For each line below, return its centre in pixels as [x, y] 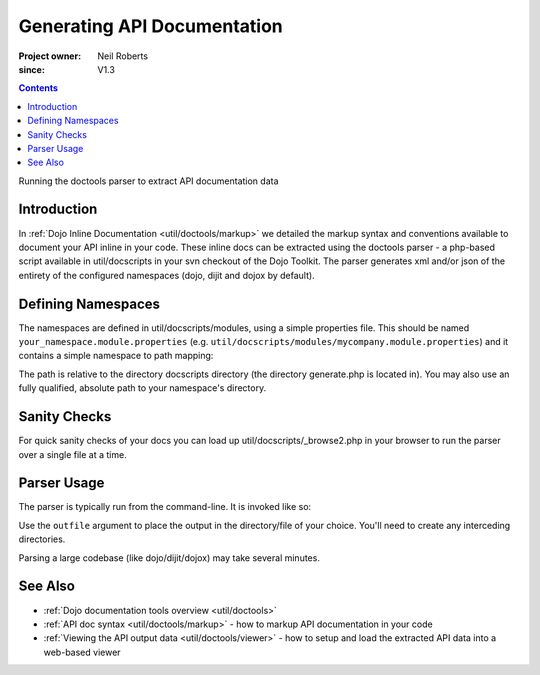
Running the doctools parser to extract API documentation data [148, 181]
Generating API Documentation [151, 26]
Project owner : [50, 56]
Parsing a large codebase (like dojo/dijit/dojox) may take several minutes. [169, 557]
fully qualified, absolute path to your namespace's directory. [142, 388]
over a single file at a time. [72, 454]
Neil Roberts [123, 56]
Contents [38, 88]
